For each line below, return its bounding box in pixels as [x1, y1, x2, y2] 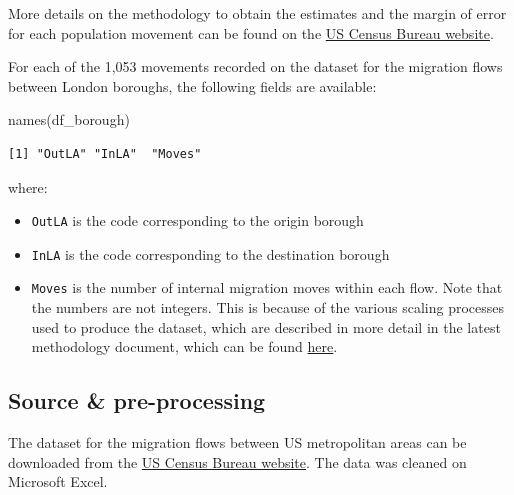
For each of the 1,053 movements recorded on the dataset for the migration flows [8, 56, 503, 77]
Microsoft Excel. [8, 471, 108, 492]
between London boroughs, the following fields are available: [8, 75, 377, 96]
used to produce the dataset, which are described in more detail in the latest [31, 316, 501, 337]
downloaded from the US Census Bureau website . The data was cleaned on [8, 451, 467, 472]
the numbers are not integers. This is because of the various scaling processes [31, 297, 505, 318]
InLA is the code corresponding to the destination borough [31, 243, 390, 264]
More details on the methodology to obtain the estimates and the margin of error [8, 3, 507, 23]
